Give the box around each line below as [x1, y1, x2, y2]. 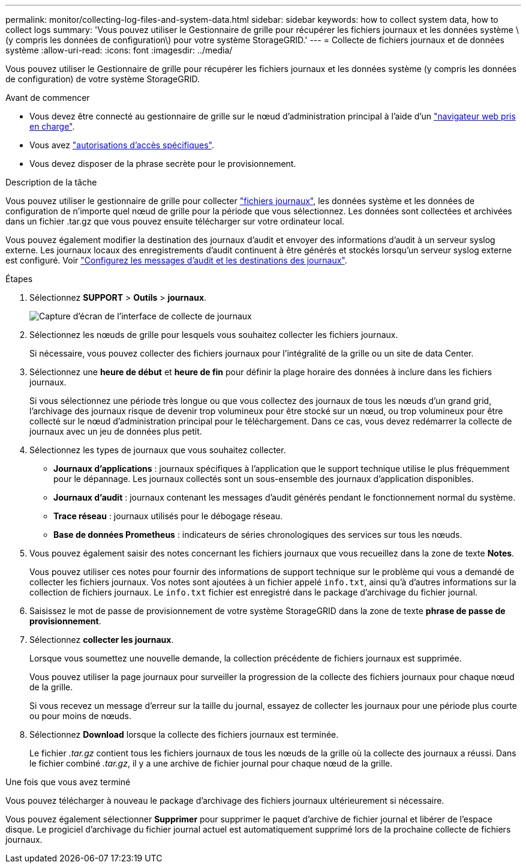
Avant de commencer [5, 92, 90, 103]
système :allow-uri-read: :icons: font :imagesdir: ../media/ [5, 45, 233, 55]
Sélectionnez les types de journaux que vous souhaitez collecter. [29, 445, 286, 455]
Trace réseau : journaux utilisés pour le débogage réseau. [53, 511, 283, 521]
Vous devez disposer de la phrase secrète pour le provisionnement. [29, 158, 296, 169]
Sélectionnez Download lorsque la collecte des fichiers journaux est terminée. [29, 729, 339, 740]
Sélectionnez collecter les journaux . [29, 634, 174, 645]
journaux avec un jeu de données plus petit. [29, 426, 202, 436]
